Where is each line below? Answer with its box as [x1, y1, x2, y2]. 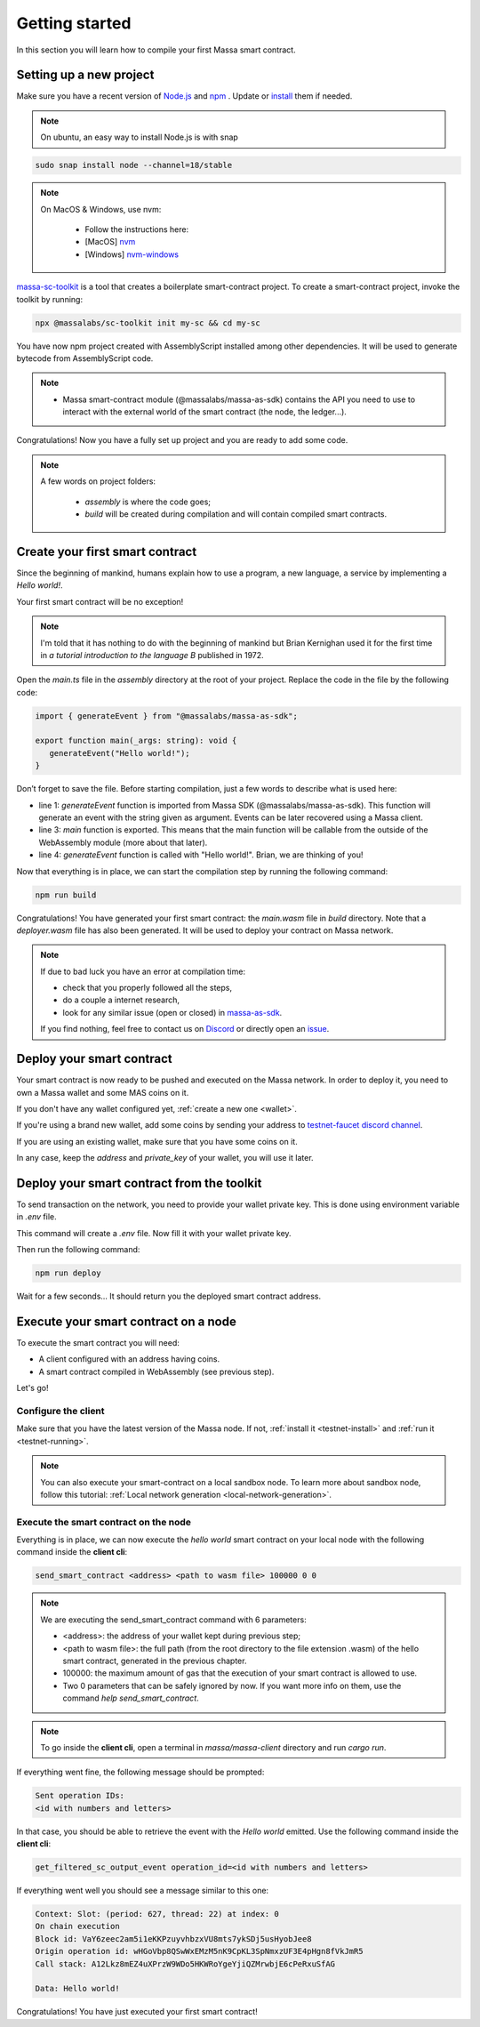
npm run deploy [35, 1268, 101, 1278]
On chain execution [35, 1921, 120, 1932]
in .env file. [16, 1211, 57, 1222]
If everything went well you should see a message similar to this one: [16, 1886, 269, 1896]
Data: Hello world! [35, 1983, 120, 1994]
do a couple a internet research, [62, 994, 180, 1005]
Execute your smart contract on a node [16, 1314, 237, 1329]
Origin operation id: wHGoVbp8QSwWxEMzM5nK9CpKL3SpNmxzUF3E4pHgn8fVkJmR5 [35, 1946, 364, 1957]
